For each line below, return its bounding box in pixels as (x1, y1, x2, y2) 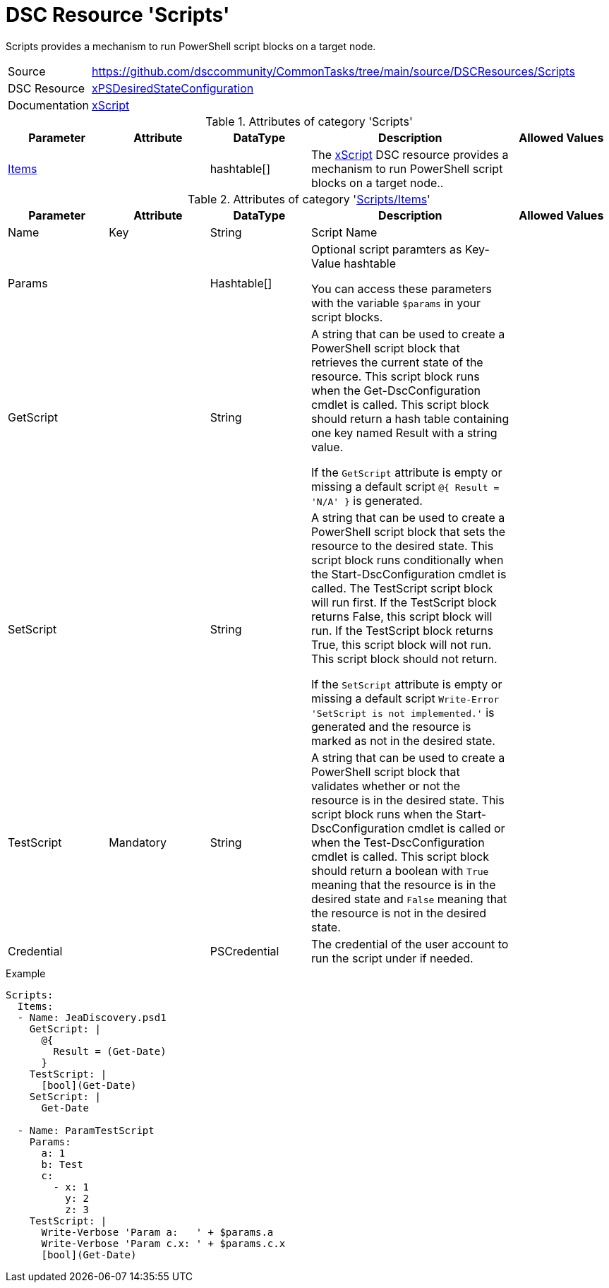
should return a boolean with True (310, 863, 489, 878)
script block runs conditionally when (310, 552, 504, 567)
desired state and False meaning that (310, 891, 507, 906)
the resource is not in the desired (310, 905, 487, 920)
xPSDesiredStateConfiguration (92, 80, 254, 95)
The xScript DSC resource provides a (310, 147, 509, 162)
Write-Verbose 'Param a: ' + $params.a (41, 1226, 274, 1238)
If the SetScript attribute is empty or (310, 676, 502, 691)
